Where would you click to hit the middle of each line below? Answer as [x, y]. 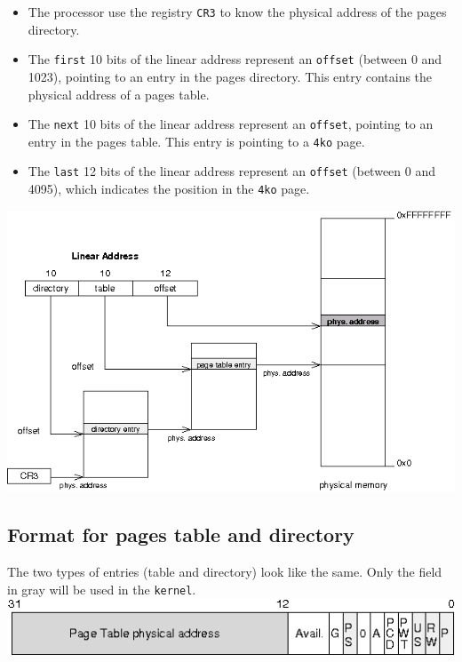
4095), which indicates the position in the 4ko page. [169, 189]
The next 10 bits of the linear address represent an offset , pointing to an [231, 124]
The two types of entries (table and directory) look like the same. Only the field [225, 571]
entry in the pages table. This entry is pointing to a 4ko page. [196, 141]
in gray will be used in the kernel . [102, 589]
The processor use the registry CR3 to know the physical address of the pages [237, 12]
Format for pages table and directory [181, 534]
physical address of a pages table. [119, 94]
